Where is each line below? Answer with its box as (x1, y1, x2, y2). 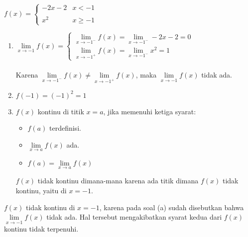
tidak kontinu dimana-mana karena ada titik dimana (37, 175, 199, 186)
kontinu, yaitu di (15, 185, 67, 195)
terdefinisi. (49, 123, 81, 133)
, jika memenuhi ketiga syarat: (103, 106, 196, 116)
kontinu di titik (37, 106, 84, 116)
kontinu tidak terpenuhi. (4, 224, 79, 234)
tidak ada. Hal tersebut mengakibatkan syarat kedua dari (46, 212, 222, 222)
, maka (135, 69, 157, 79)
